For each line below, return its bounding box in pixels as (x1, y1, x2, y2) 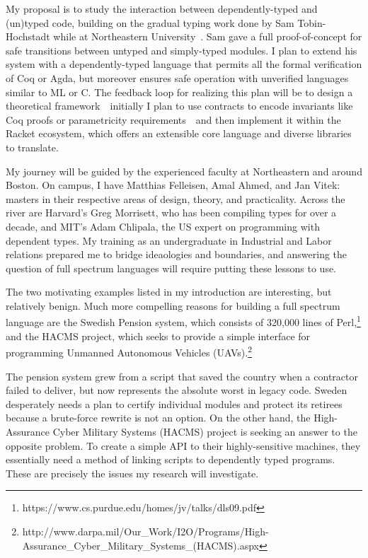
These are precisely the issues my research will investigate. (6, 465, 259, 480)
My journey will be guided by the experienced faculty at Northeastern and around (6, 163, 362, 178)
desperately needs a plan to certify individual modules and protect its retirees (6, 396, 343, 411)
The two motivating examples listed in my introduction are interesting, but (6, 284, 332, 299)
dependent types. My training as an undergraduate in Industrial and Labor (6, 233, 332, 248)
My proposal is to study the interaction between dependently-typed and (6, 1, 318, 16)
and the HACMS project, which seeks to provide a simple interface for (6, 328, 311, 343)
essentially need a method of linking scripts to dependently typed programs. (6, 452, 335, 467)
